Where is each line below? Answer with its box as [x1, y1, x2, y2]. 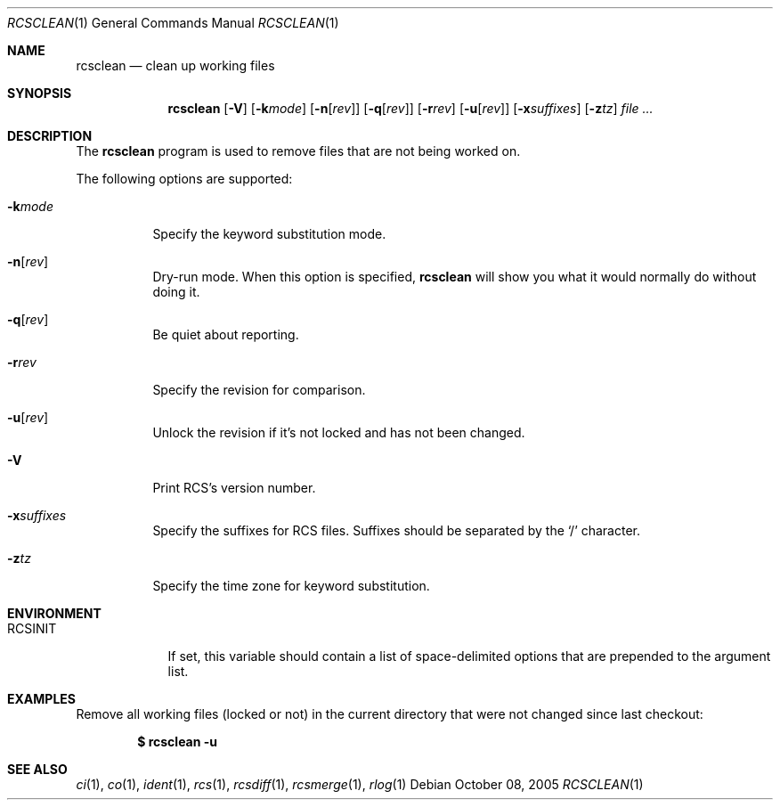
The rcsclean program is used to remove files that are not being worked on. [76, 143, 521, 159]
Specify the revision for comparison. [152, 382, 366, 397]
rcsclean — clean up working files [76, 58, 275, 73]
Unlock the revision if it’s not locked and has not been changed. [152, 425, 525, 440]
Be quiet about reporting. [152, 327, 299, 342]
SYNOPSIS [7, 86, 72, 101]
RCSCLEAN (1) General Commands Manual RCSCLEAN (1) [7, 15, 339, 30]
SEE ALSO [7, 762, 68, 777]
